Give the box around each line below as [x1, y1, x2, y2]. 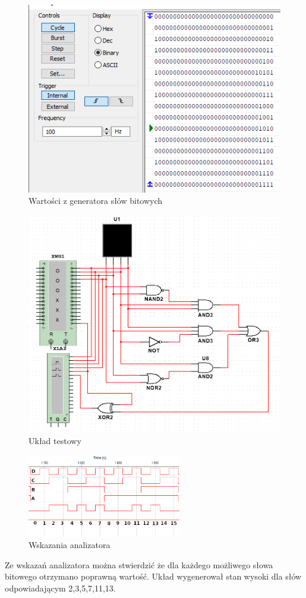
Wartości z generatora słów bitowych [29, 194, 163, 207]
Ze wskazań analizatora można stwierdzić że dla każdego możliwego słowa [5, 558, 273, 571]
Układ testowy [29, 435, 81, 447]
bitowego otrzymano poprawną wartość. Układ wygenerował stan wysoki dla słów [5, 570, 302, 583]
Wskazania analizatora [29, 539, 111, 551]
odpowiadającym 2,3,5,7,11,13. [5, 582, 116, 594]
